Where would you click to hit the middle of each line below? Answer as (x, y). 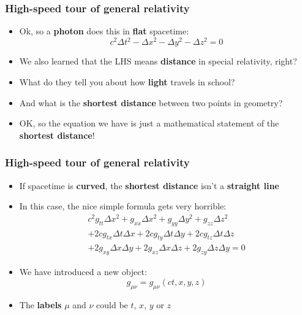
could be (112, 304)
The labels (40, 304)
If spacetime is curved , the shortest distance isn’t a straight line (149, 185)
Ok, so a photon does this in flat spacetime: (104, 31)
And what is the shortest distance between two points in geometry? (151, 102)
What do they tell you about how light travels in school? (127, 81)
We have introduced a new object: (83, 272)
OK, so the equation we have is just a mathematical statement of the (149, 123)
